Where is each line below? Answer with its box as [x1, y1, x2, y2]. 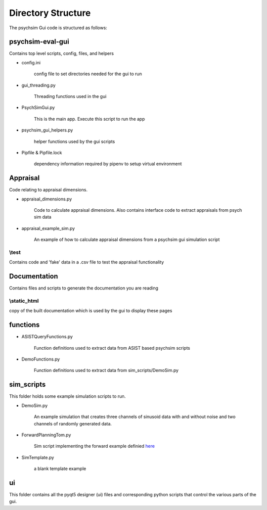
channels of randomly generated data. [34, 420, 112, 426]
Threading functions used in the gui [34, 93, 107, 99]
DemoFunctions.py [21, 356, 60, 362]
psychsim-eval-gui [9, 38, 69, 46]
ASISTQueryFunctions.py [21, 334, 73, 340]
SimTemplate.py [21, 454, 54, 460]
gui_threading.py [21, 82, 56, 88]
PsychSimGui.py [21, 104, 55, 111]
